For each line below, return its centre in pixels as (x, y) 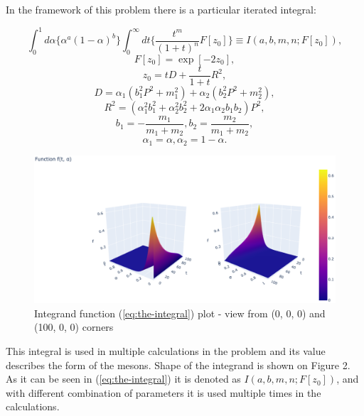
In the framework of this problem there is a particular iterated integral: (161, 9)
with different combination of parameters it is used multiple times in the (164, 392)
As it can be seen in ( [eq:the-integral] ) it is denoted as (123, 379)
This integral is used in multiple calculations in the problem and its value (166, 350)
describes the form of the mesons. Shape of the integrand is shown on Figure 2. (178, 365)
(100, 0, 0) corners (74, 327)
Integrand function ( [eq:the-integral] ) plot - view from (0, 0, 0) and (180, 313)
